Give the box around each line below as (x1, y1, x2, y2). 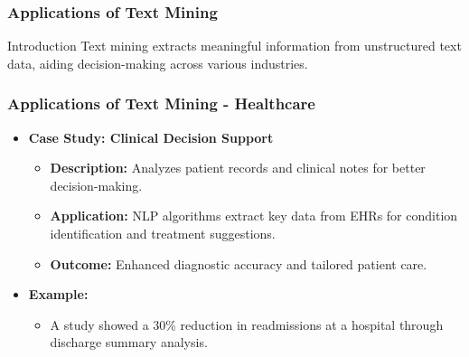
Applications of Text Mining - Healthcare (7, 92, 315, 115)
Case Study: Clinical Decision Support (28, 127, 274, 146)
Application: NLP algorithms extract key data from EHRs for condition (50, 206, 458, 225)
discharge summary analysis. (50, 333, 208, 352)
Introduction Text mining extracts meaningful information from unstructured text (7, 36, 462, 55)
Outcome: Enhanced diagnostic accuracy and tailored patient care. (50, 254, 427, 273)
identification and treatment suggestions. (50, 224, 276, 242)
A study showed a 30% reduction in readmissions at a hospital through (50, 315, 444, 334)
